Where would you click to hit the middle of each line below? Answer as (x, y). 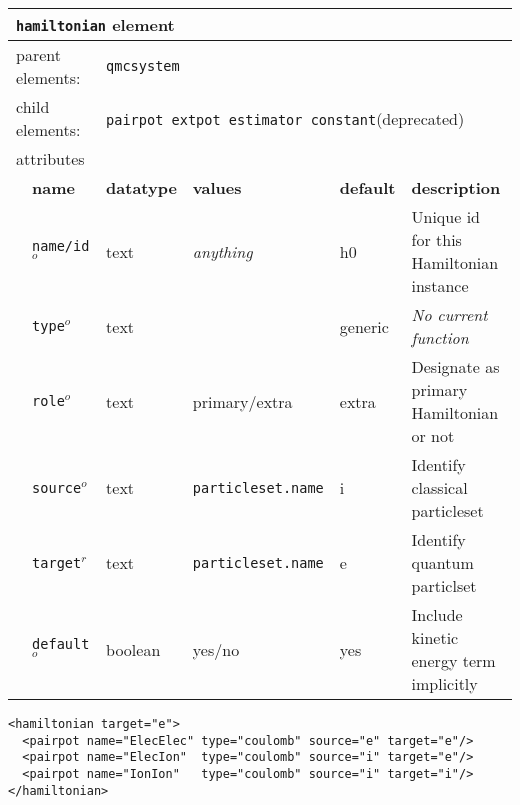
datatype (141, 187)
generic (364, 326)
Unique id (445, 216)
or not (433, 435)
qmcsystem (143, 66)
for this (436, 239)
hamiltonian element (95, 24)
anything (222, 251)
